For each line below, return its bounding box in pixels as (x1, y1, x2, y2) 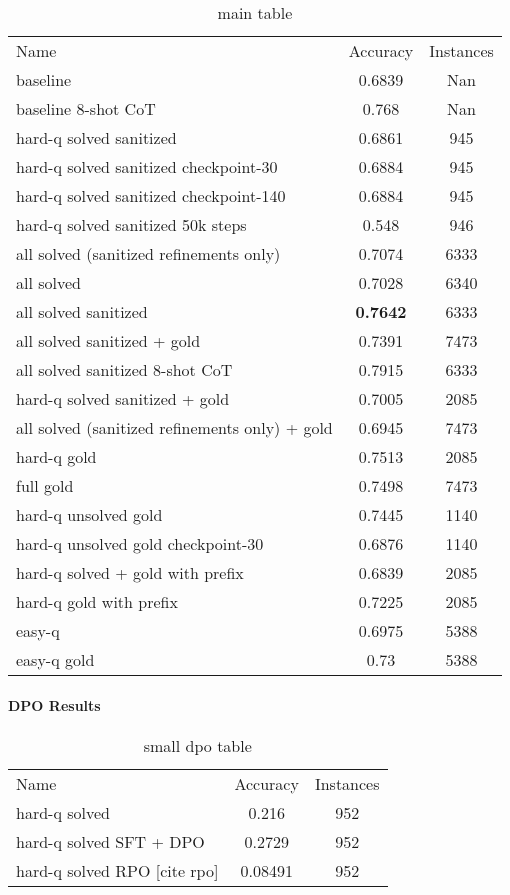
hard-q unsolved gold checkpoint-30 (16, 532, 264, 555)
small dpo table (143, 733, 252, 757)
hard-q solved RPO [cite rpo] (16, 858, 219, 882)
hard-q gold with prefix (16, 590, 178, 613)
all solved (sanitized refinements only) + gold (16, 416, 333, 439)
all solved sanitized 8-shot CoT (16, 358, 233, 381)
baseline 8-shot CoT (16, 97, 156, 120)
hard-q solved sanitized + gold (16, 387, 230, 410)
